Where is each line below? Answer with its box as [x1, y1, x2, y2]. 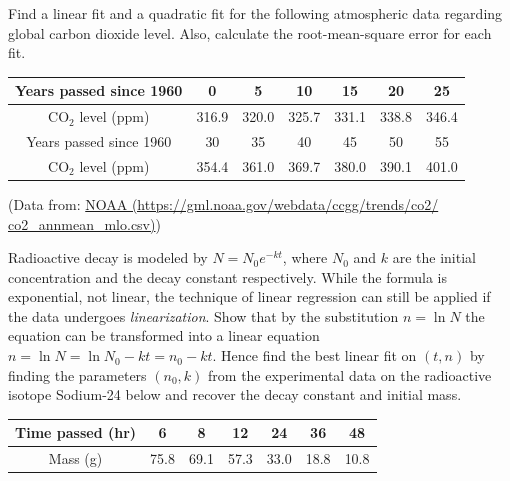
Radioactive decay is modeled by [8, 247, 208, 268]
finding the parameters [8, 364, 147, 385]
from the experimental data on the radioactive [208, 364, 492, 385]
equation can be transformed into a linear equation [8, 325, 320, 346]
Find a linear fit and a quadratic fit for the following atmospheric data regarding [8, 3, 503, 23]
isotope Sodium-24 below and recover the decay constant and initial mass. [8, 384, 462, 405]
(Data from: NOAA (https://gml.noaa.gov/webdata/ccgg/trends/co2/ [8, 193, 439, 214]
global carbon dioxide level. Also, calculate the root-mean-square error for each [8, 22, 492, 43]
